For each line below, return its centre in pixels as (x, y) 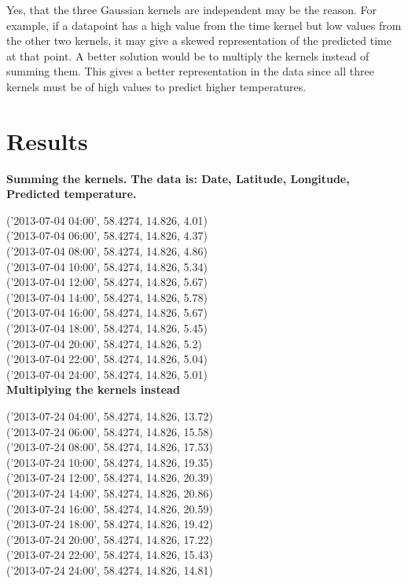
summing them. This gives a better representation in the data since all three (190, 71)
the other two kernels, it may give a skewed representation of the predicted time (199, 40)
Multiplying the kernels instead (93, 389)
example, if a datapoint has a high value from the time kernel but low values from (204, 25)
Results (47, 140)
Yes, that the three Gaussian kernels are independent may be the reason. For (192, 9)
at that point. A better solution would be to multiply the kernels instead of (188, 55)
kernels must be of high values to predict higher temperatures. (156, 86)
